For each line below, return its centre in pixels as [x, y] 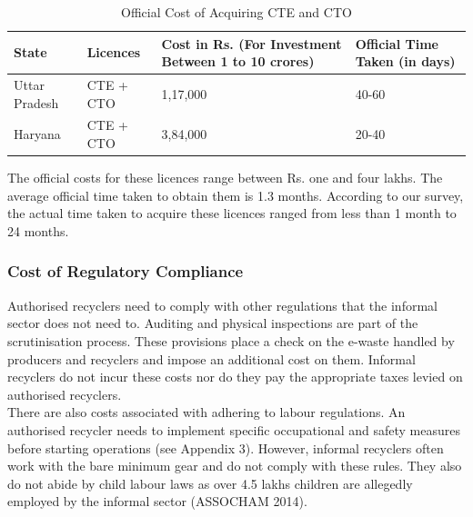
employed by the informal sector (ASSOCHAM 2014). [157, 501]
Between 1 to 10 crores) [238, 61]
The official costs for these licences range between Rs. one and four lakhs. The [225, 178]
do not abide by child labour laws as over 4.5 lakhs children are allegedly [210, 483]
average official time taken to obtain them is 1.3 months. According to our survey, [236, 195]
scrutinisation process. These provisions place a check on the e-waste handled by [231, 340]
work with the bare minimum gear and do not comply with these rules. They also [235, 466]
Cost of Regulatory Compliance [126, 271]
